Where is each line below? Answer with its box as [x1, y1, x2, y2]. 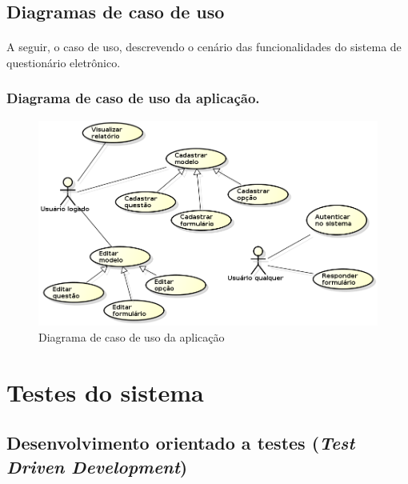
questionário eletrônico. [6, 54, 121, 70]
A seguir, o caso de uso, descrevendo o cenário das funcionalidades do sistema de [6, 38, 402, 55]
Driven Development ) [6, 454, 188, 478]
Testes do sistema [6, 375, 204, 408]
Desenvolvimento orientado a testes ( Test [6, 430, 355, 455]
